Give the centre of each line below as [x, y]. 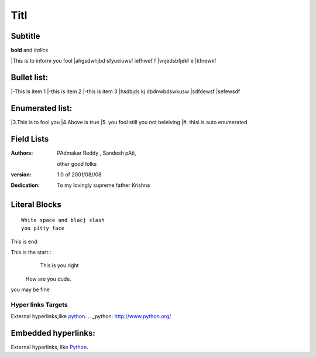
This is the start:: [31, 252]
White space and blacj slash [63, 220]
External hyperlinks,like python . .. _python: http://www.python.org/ [91, 316]
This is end [24, 241]
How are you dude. [48, 279]
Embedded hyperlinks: [53, 333]
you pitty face [43, 228]
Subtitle [25, 36]
